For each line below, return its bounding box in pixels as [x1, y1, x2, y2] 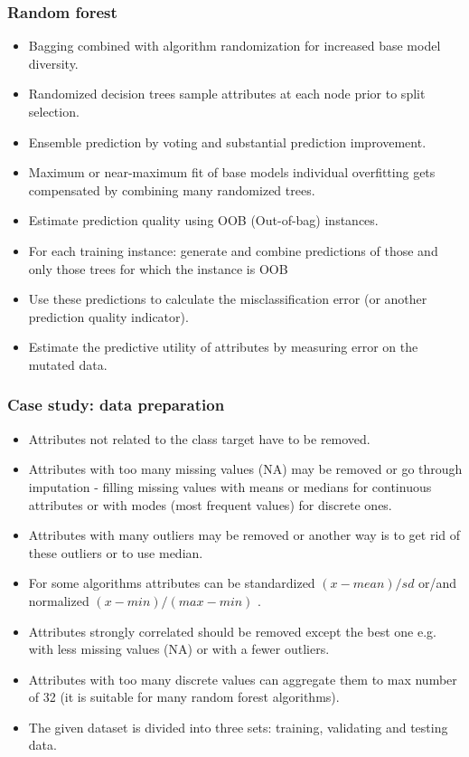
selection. [28, 102, 80, 120]
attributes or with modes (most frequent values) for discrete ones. [28, 495, 392, 514]
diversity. [28, 53, 79, 72]
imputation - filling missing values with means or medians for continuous [28, 477, 432, 496]
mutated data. [28, 355, 108, 374]
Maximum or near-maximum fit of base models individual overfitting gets [28, 163, 436, 182]
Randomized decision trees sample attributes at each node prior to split [28, 84, 426, 103]
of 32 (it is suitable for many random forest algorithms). [28, 687, 340, 706]
